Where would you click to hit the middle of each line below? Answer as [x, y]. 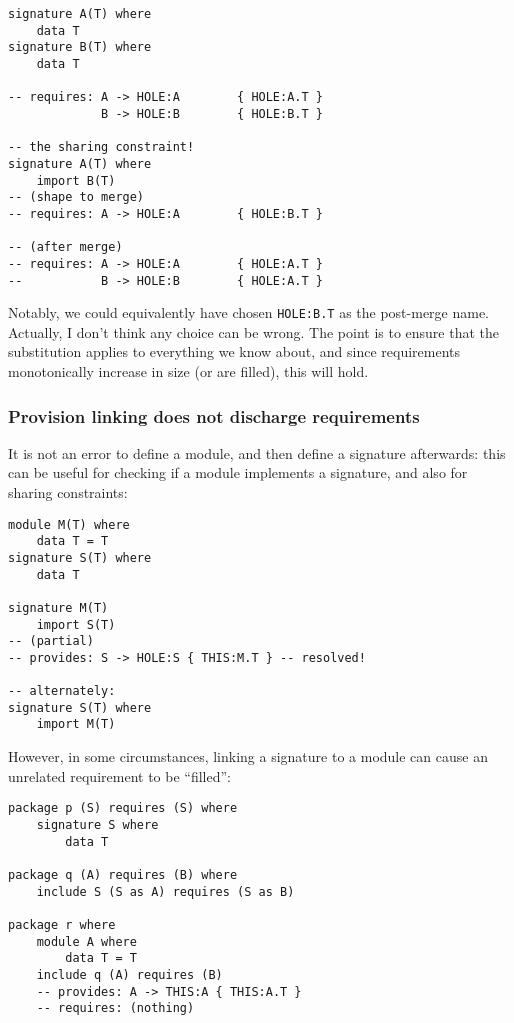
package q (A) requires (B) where [123, 874]
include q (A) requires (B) [129, 974]
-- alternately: [62, 691]
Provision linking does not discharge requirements [214, 415]
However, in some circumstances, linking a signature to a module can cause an [248, 756]
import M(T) [76, 724]
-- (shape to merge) [76, 197]
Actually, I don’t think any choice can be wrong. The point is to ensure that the [254, 331]
